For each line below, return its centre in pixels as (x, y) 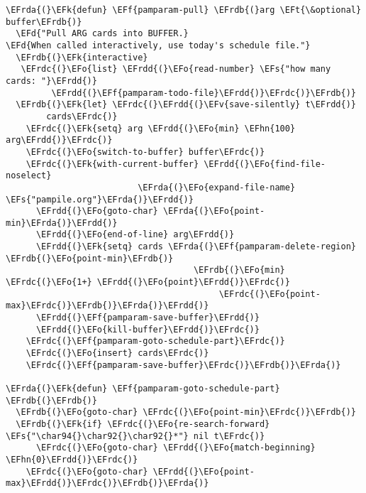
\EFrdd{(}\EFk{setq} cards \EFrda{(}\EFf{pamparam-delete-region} (196, 247)
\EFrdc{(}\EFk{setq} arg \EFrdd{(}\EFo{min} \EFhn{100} (161, 128)
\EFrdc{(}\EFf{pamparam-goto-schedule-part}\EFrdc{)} (155, 341)
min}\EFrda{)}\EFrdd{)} (62, 223)
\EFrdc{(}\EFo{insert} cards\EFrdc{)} (117, 353)
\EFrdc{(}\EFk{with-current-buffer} (112, 164)
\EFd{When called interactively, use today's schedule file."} (158, 45)
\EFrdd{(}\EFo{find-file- (265, 164)
